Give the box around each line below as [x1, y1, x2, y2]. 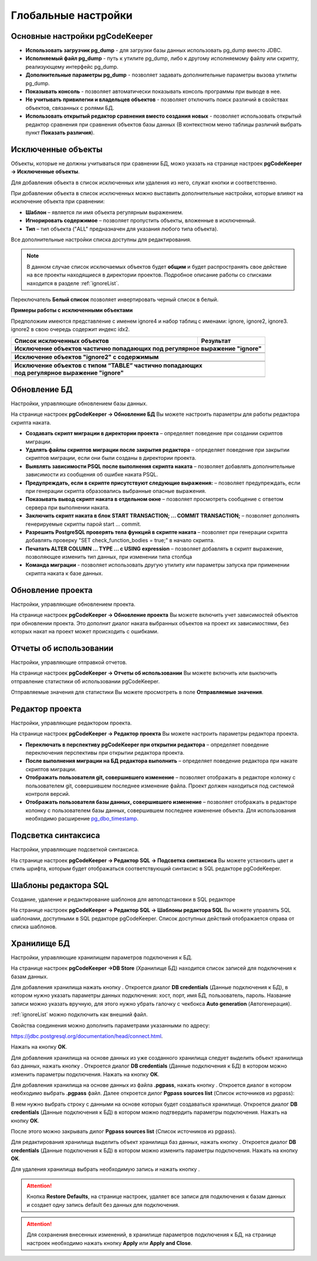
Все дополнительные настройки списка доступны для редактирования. [11, 236, 192, 243]
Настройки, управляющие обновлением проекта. [11, 601, 136, 608]
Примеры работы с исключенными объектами [11, 306, 133, 314]
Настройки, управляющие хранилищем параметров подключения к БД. [11, 953, 193, 961]
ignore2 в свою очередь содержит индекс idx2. [11, 326, 130, 333]
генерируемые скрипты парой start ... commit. [25, 521, 141, 528]
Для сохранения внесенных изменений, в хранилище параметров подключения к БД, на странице [26, 1231, 276, 1238]
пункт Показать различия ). [25, 129, 95, 136]
